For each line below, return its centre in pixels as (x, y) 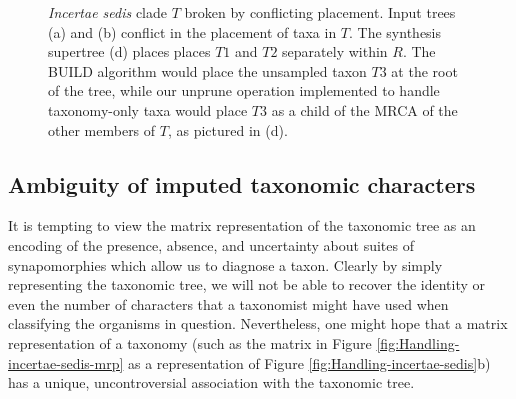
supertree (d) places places (129, 51)
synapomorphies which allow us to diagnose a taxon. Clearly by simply (225, 264)
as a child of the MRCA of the (364, 109)
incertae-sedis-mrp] (66, 362)
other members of (102, 129)
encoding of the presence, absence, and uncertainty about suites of (211, 244)
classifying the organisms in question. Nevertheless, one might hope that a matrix (258, 323)
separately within (335, 51)
